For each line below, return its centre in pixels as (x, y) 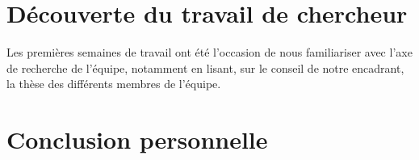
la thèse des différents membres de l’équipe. (114, 84)
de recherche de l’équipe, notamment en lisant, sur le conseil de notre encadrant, (205, 67)
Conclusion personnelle (137, 139)
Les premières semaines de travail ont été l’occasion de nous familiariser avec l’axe (209, 52)
